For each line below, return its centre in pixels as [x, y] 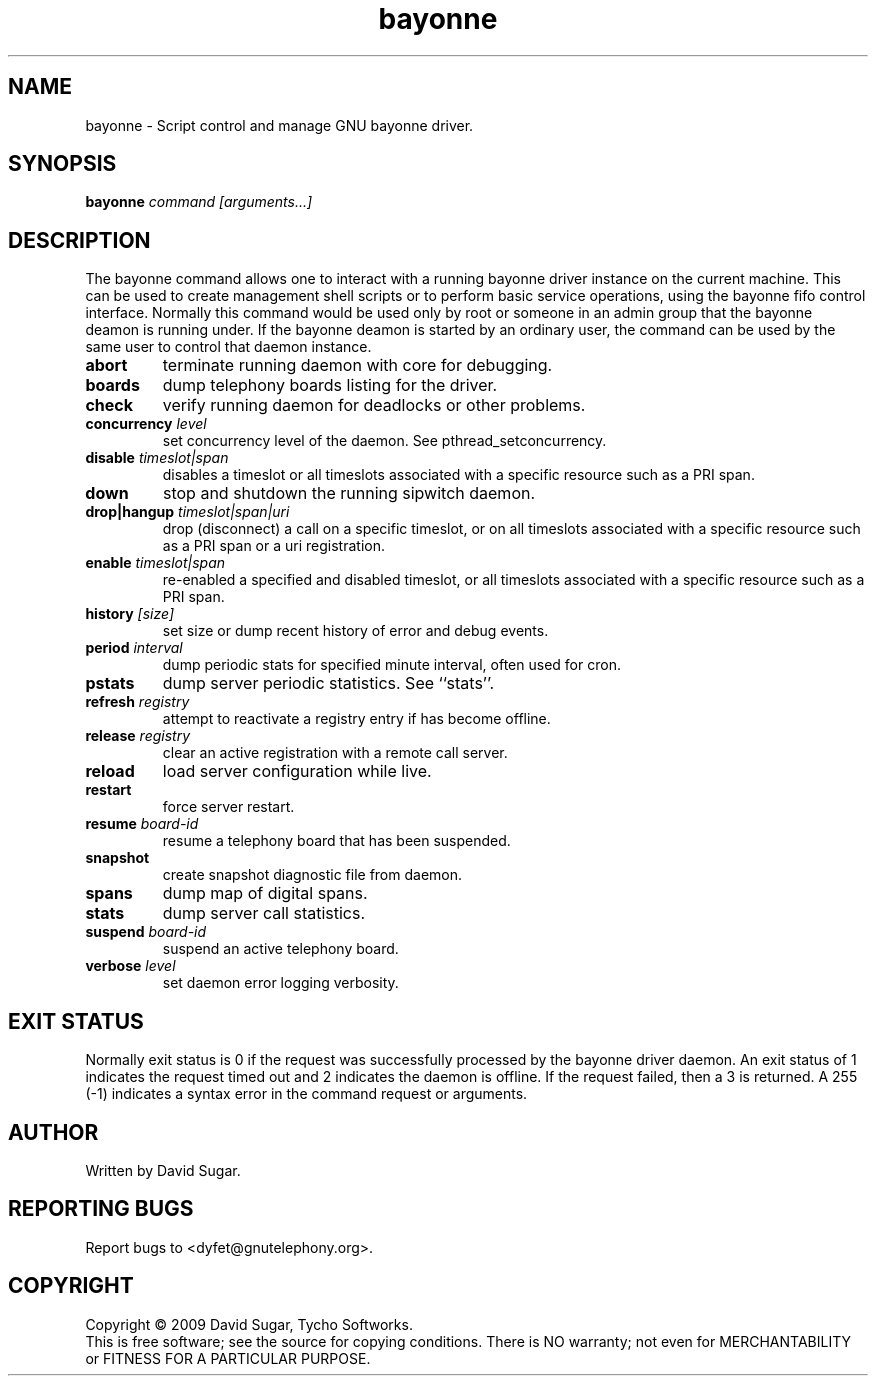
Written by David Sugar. [163, 1170]
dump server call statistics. [264, 913]
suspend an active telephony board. [280, 949]
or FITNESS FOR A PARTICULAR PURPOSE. [228, 1358]
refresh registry [137, 702]
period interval [134, 648]
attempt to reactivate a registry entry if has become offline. [356, 719]
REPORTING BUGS [101, 1209]
